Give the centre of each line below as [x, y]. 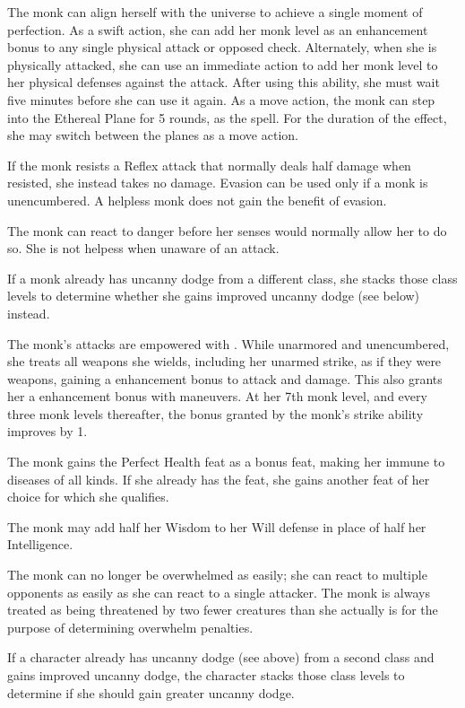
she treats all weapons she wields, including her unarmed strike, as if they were [224, 361]
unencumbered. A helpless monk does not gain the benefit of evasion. [197, 200]
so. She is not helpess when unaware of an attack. [143, 248]
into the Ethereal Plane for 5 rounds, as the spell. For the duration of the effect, [227, 117]
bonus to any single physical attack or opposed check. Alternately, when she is [222, 47]
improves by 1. [47, 431]
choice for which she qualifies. [88, 497]
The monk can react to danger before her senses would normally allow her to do [227, 230]
